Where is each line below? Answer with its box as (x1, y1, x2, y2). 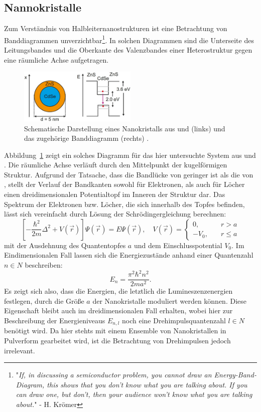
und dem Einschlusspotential (134, 240, 222, 250)
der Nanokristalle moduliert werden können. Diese (92, 295, 246, 306)
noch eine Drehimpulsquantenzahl (121, 315, 226, 325)
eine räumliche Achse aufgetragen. (4, 54, 109, 65)
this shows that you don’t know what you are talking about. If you (47, 379, 247, 389)
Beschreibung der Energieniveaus (4, 315, 105, 325)
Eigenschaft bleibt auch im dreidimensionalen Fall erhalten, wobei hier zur (4, 305, 233, 316)
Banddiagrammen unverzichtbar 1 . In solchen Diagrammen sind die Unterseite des (4, 33, 254, 45)
